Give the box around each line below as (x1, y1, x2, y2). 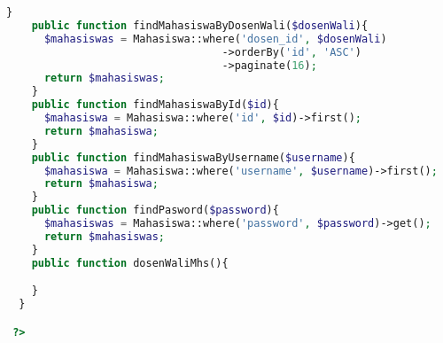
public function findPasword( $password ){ (31, 204, 279, 217)
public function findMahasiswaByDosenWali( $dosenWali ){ (31, 19, 369, 32)
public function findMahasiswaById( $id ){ (31, 98, 279, 112)
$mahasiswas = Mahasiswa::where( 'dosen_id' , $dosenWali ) (43, 32, 387, 45)
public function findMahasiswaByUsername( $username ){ (31, 151, 355, 164)
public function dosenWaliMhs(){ (31, 256, 229, 269)
